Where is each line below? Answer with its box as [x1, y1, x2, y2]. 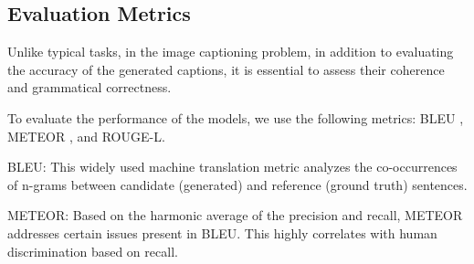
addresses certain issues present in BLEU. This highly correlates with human [7, 223, 437, 242]
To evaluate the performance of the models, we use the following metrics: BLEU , [7, 108, 464, 127]
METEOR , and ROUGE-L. [7, 126, 165, 145]
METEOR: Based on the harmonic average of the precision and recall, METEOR [7, 206, 463, 225]
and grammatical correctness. [7, 78, 172, 97]
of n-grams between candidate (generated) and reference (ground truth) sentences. [7, 174, 468, 194]
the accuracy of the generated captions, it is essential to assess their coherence [7, 59, 445, 79]
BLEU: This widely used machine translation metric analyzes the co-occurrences [7, 157, 458, 176]
